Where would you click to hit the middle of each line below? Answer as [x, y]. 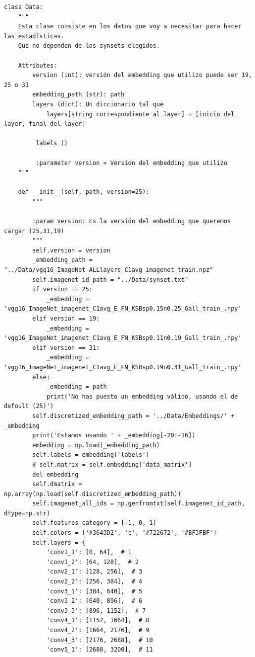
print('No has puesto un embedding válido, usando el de [142, 396]
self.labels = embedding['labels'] [91, 455]
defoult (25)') [29, 406]
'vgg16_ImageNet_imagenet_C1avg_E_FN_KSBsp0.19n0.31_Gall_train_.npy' [123, 367]
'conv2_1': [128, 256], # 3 [94, 572]
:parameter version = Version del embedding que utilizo [132, 163]
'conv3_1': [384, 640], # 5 [94, 591]
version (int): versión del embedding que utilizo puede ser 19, [142, 75]
